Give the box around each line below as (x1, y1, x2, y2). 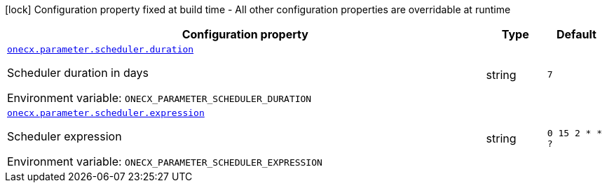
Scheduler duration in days (7, 66, 149, 80)
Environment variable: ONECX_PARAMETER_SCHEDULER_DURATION (7, 91, 312, 105)
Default (556, 27, 596, 41)
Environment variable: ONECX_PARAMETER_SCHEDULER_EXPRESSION (7, 154, 322, 168)
